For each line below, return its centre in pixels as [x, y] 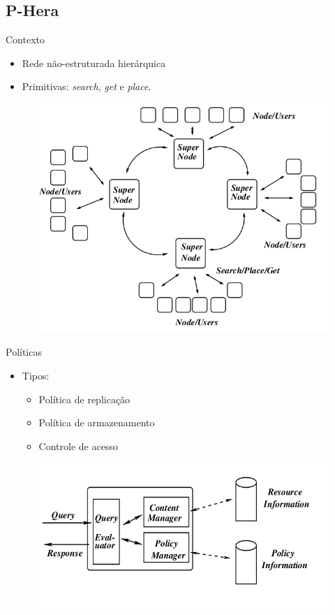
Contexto [25, 39]
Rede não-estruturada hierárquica [94, 63]
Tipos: [36, 376]
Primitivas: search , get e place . [87, 86]
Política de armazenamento [97, 422]
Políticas [24, 352]
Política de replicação [84, 399]
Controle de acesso [78, 446]
